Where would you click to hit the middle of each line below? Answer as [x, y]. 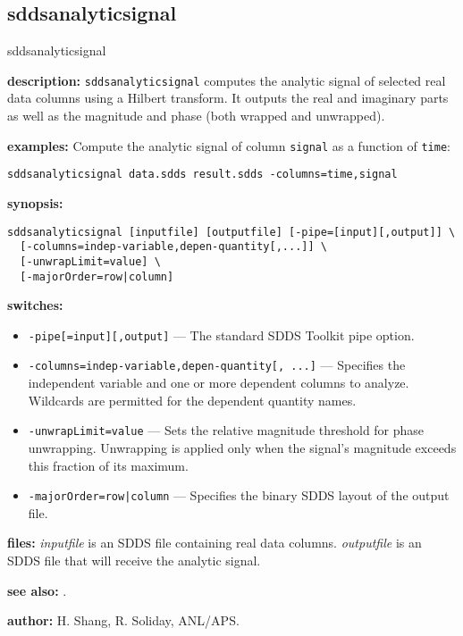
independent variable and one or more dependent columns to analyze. [219, 383]
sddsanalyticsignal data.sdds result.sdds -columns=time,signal [202, 175]
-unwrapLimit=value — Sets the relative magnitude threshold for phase [226, 430]
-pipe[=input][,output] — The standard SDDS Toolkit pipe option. [221, 335]
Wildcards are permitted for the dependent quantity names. [192, 400]
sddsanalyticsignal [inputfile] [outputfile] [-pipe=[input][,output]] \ [231, 232]
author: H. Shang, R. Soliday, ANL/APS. [123, 620]
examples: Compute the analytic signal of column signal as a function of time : [229, 145]
